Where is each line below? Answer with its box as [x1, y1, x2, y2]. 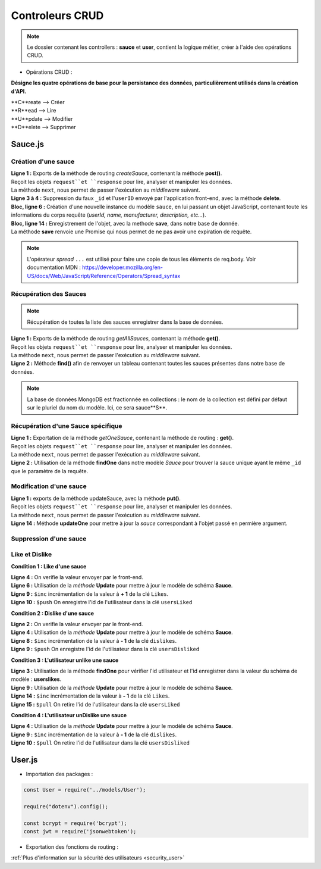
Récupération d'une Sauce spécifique [11, 421, 122, 430]
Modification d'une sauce [11, 482, 87, 490]
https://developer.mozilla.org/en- [82, 264, 163, 271]
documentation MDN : [27, 264, 81, 271]
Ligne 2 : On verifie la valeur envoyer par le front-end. [11, 621, 143, 628]
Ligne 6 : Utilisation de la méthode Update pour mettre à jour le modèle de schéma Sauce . [11, 582, 233, 589]
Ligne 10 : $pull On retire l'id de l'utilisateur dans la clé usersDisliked [11, 739, 190, 746]
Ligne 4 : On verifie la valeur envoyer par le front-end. [11, 574, 144, 581]
